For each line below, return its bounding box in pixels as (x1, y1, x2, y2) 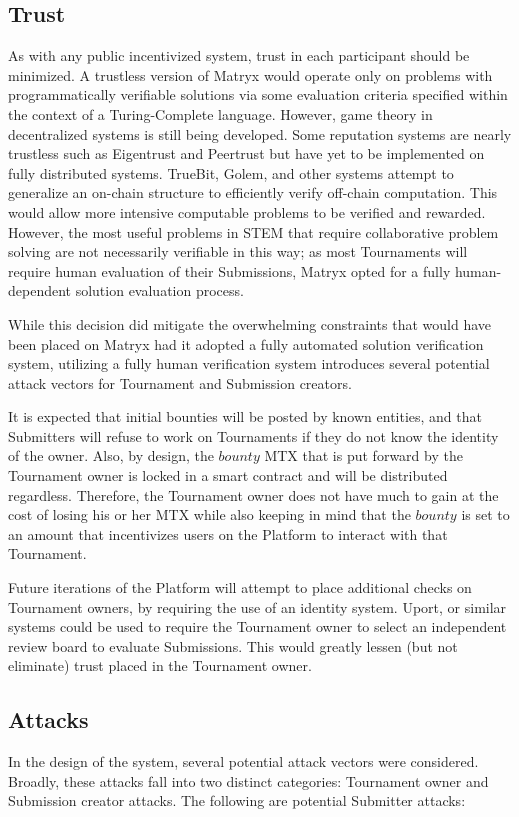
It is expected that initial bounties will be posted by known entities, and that (8, 406, 482, 427)
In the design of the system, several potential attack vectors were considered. (8, 751, 479, 772)
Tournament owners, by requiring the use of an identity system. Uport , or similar (8, 596, 507, 617)
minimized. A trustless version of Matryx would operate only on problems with (8, 64, 493, 85)
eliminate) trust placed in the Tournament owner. (8, 655, 312, 676)
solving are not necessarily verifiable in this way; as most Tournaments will (8, 241, 468, 262)
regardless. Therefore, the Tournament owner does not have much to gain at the (8, 484, 499, 505)
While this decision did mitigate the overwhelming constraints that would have (8, 313, 491, 334)
